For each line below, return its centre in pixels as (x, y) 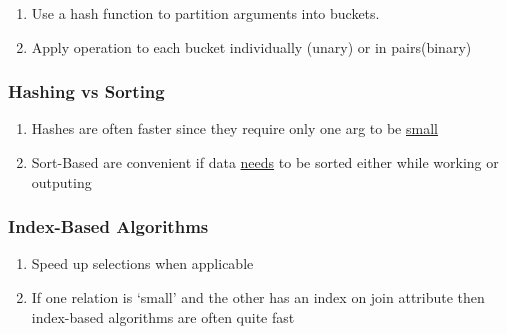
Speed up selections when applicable (142, 263)
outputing (61, 181)
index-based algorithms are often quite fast (163, 316)
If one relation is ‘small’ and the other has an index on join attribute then (258, 297)
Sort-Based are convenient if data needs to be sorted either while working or (265, 162)
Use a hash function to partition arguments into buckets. (205, 13)
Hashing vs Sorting (86, 91)
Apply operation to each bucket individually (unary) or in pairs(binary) (251, 46)
